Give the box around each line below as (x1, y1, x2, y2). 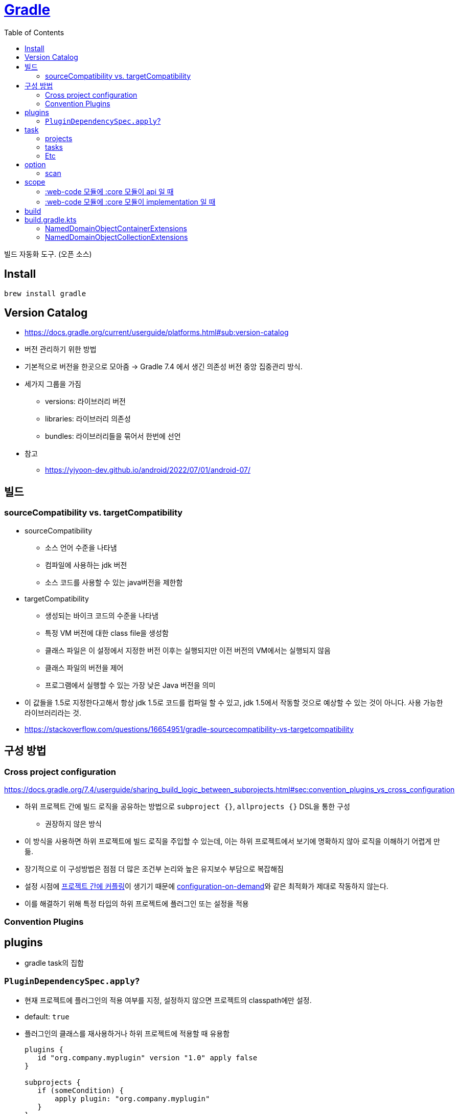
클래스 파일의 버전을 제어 (45, 663, 124, 672)
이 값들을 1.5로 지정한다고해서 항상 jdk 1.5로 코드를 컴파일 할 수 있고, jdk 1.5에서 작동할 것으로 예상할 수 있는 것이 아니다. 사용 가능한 (25, 698, 443, 707)
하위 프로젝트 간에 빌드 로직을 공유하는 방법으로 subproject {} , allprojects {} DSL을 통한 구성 (25, 801, 350, 811)
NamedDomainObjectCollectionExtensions (45, 232, 188, 241)
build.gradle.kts (25, 215, 77, 224)
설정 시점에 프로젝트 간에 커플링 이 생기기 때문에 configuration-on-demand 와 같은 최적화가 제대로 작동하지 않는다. (25, 881, 388, 890)
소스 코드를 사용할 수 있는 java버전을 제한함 (45, 577, 183, 587)
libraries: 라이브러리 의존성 (45, 414, 131, 424)
